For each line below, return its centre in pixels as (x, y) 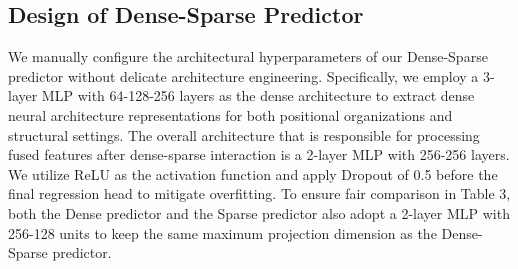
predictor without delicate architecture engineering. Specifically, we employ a (243, 75)
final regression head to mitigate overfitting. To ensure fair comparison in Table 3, (259, 193)
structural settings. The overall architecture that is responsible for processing (244, 134)
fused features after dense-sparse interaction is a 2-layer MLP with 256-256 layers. (259, 154)
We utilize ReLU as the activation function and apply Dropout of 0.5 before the (253, 173)
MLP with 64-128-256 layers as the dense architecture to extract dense (258, 95)
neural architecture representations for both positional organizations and (230, 114)
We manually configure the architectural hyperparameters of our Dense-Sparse (248, 56)
